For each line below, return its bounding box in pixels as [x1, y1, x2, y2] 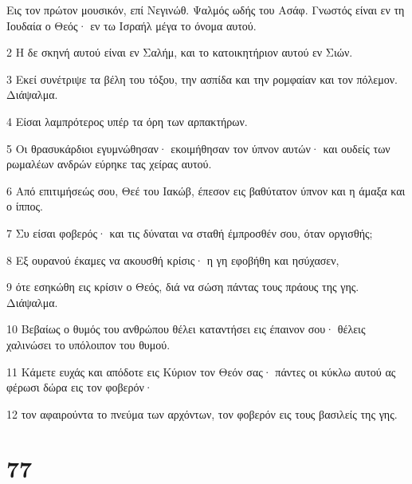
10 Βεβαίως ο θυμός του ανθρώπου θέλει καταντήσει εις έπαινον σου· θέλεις [6, 321, 366, 337]
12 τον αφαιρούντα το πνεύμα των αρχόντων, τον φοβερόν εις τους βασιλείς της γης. [6, 405, 398, 422]
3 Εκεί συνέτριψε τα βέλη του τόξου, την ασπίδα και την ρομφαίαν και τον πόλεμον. [6, 70, 398, 87]
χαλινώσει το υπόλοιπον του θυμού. [6, 336, 171, 352]
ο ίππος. [6, 198, 44, 214]
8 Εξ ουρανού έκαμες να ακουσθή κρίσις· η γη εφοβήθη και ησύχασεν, [6, 251, 339, 268]
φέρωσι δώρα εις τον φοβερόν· [6, 379, 153, 395]
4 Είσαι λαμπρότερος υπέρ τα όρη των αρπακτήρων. [6, 112, 248, 129]
